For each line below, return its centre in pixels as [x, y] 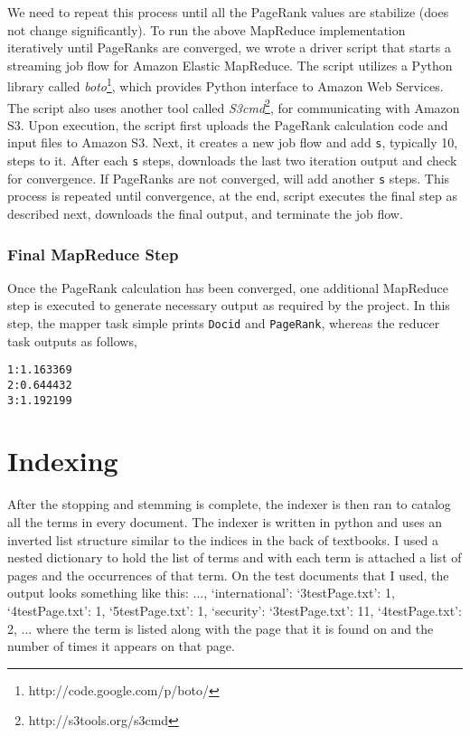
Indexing [63, 461]
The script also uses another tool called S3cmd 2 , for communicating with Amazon [234, 106]
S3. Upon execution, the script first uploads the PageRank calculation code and [228, 124]
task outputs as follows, [72, 340]
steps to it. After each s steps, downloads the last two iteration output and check [232, 160]
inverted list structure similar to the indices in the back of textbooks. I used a [223, 539]
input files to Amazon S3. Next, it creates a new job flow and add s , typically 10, [233, 142]
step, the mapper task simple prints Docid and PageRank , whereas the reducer [224, 323]
